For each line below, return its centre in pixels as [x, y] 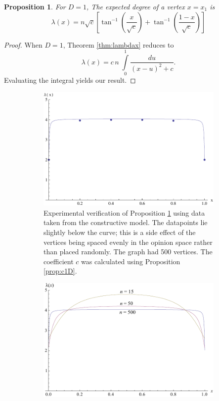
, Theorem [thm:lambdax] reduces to [118, 44]
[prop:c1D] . [60, 271]
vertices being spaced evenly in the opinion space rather [128, 242]
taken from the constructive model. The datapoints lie [126, 222]
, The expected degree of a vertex [136, 6]
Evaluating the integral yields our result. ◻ [70, 80]
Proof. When [23, 44]
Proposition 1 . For [35, 6]
